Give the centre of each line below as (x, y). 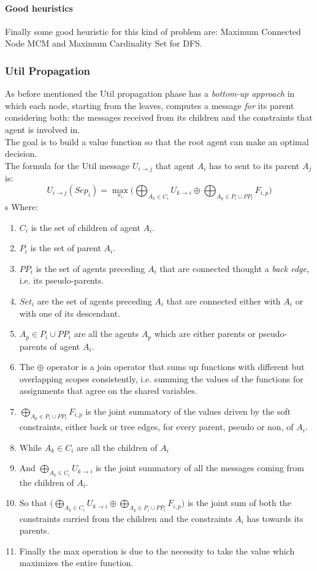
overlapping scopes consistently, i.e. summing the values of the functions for (161, 378)
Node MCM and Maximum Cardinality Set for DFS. (104, 43)
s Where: (22, 207)
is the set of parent (66, 248)
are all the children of (117, 447)
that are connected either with (223, 301)
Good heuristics (39, 8)
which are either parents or (205, 334)
